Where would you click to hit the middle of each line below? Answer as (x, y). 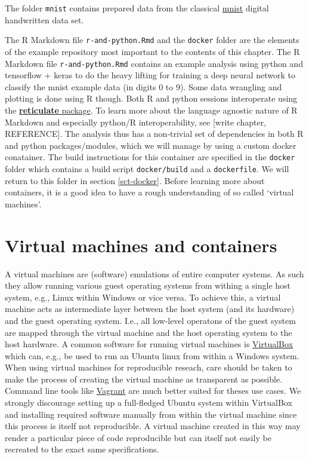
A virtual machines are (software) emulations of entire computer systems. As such (154, 273)
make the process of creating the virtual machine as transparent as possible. (144, 379)
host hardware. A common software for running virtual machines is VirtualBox (149, 344)
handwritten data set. (44, 19)
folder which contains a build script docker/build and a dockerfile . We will (147, 168)
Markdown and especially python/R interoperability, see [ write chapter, (136, 122)
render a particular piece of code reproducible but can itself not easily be (138, 437)
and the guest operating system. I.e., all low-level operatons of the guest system (150, 320)
